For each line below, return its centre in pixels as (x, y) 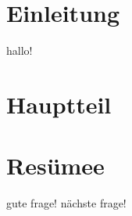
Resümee (55, 166)
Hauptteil (59, 104)
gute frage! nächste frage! (66, 203)
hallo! (20, 50)
